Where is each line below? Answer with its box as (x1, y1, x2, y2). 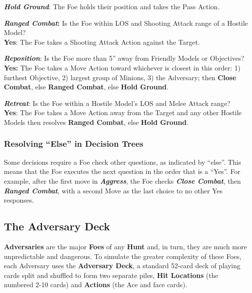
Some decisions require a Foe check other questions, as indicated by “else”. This (4, 156, 241, 167)
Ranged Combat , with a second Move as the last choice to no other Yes (4, 185, 223, 195)
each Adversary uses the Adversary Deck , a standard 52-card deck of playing (4, 260, 240, 271)
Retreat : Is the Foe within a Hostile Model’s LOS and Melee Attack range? (4, 98, 231, 108)
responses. (4, 195, 34, 205)
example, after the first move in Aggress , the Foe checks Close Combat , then (4, 175, 241, 186)
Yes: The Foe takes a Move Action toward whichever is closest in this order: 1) (4, 62, 241, 72)
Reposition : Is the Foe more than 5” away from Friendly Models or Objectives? (4, 53, 245, 63)
